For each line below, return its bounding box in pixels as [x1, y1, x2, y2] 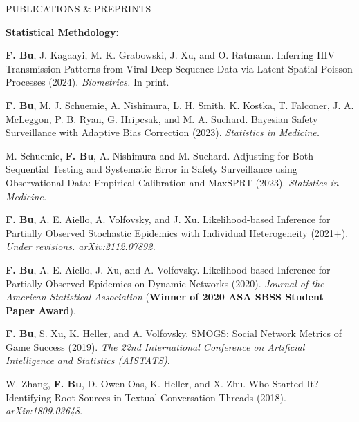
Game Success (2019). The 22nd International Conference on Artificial [6, 339, 305, 354]
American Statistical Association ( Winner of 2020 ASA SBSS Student [6, 289, 324, 304]
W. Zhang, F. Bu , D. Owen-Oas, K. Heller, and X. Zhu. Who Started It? [6, 376, 319, 391]
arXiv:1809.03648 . [6, 403, 83, 418]
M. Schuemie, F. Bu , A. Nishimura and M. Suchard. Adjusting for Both [6, 148, 313, 162]
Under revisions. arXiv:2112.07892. [6, 239, 156, 253]
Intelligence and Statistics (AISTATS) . [6, 353, 170, 367]
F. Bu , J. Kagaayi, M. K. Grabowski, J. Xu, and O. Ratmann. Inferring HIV [6, 48, 335, 62]
